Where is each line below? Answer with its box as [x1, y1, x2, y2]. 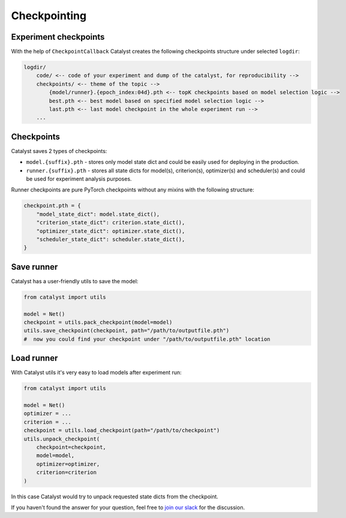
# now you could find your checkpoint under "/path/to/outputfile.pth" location [23, 336, 271, 342]
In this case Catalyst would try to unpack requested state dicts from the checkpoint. [11, 493, 219, 500]
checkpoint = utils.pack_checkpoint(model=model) [23, 319, 173, 326]
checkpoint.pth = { [23, 202, 81, 209]
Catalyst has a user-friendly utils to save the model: [11, 277, 139, 285]
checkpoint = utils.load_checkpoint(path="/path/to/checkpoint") [23, 427, 220, 434]
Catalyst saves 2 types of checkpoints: [11, 147, 107, 154]
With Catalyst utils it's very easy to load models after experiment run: [11, 369, 182, 376]
